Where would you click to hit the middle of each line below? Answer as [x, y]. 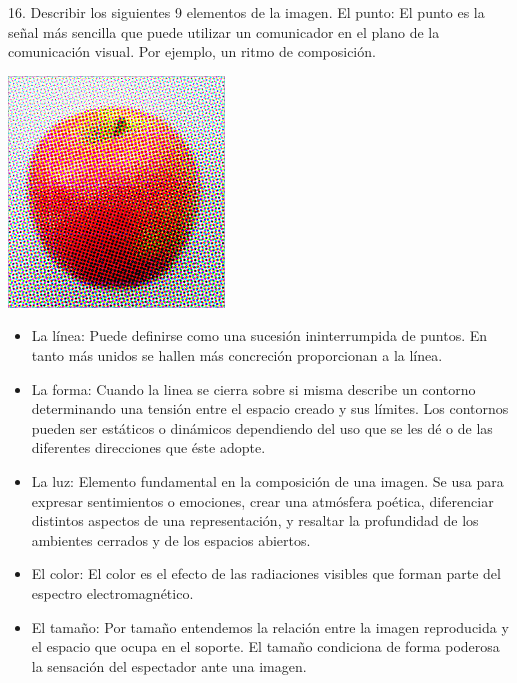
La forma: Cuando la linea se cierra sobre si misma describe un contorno [253, 388]
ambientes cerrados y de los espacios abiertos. [171, 539]
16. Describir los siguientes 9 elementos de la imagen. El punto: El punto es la [246, 12]
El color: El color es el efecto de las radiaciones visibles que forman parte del [266, 573]
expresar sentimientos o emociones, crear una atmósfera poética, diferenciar [262, 500]
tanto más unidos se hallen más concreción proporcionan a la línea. [237, 354]
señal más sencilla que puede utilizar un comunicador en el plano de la [224, 31]
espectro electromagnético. [112, 592]
